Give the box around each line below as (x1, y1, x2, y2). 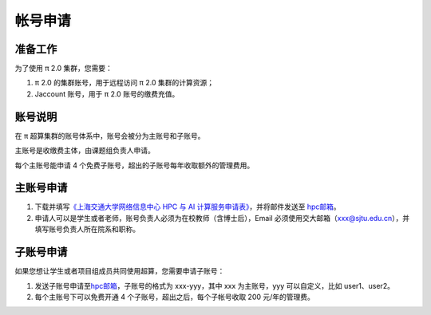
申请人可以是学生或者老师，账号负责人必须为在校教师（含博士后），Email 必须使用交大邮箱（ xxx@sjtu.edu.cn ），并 (34, 213, 410, 222)
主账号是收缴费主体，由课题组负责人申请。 (14, 146, 155, 156)
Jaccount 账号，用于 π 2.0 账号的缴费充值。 (34, 89, 180, 99)
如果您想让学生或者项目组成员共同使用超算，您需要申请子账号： (14, 266, 225, 276)
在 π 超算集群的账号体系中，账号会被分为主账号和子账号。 (14, 131, 205, 140)
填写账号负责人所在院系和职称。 (34, 224, 140, 234)
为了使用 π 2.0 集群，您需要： (14, 64, 113, 73)
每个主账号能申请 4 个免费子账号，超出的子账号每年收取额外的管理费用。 (14, 160, 255, 170)
